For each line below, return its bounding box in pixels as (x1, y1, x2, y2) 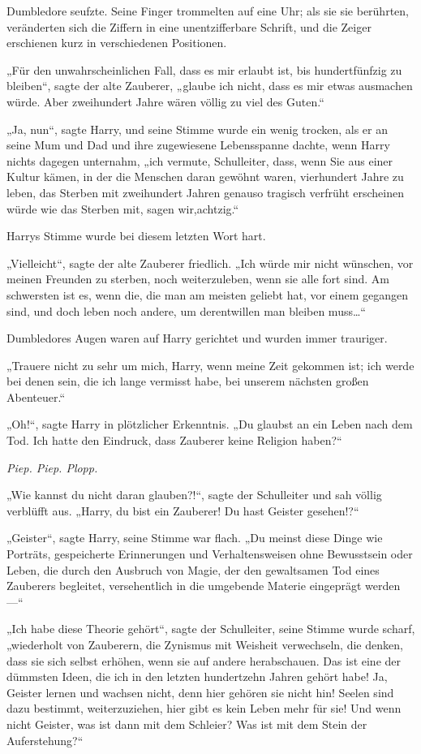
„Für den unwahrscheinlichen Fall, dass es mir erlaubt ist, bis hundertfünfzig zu (6, 61, 402, 78)
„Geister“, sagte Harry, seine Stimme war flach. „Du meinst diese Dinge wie (6, 529, 383, 546)
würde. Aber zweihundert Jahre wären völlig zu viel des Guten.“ (6, 93, 324, 110)
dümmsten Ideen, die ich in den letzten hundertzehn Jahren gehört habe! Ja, (6, 668, 388, 685)
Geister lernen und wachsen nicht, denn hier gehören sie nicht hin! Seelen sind (6, 683, 394, 700)
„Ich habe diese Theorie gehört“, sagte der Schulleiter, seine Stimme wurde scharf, (6, 620, 415, 637)
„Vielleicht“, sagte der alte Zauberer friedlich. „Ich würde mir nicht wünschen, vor (6, 254, 414, 271)
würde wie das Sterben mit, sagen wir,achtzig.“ (6, 200, 239, 217)
